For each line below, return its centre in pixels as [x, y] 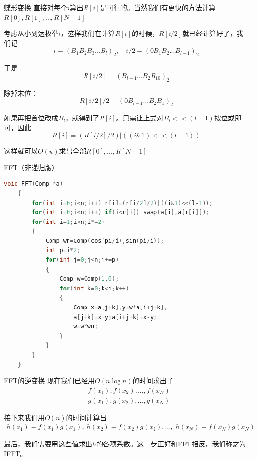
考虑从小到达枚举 [31, 33]
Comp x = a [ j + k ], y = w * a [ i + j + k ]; [120, 308]
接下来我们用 [24, 417]
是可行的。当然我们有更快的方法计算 [158, 7]
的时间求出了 [153, 381]
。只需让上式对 [140, 117]
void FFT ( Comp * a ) [34, 184]
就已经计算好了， [210, 33]
